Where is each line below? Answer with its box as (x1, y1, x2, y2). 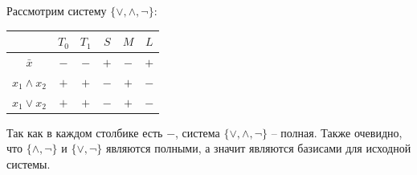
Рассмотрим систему (6, 2, 107, 18)
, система (175, 124, 220, 140)
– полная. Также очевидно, (271, 124, 403, 140)
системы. (6, 155, 51, 172)
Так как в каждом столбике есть (6, 124, 163, 140)
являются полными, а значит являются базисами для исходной (105, 140, 411, 157)
